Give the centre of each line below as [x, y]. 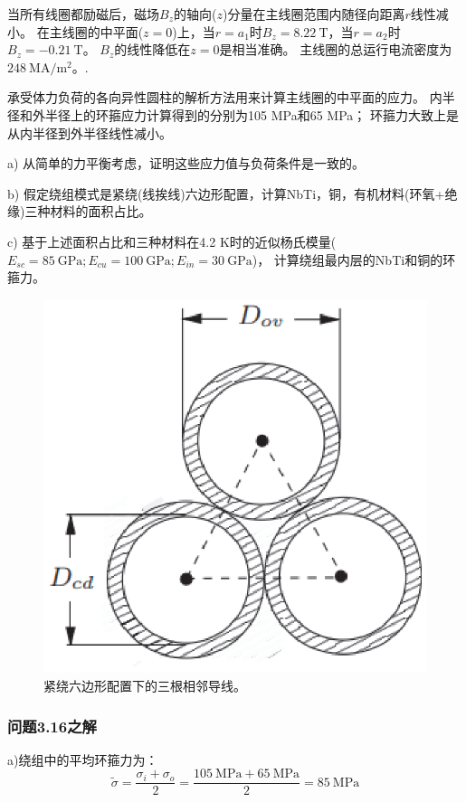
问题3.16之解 [52, 726]
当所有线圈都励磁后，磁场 [83, 14]
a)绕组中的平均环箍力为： [83, 759]
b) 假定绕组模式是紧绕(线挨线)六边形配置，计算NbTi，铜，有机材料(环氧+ [226, 193]
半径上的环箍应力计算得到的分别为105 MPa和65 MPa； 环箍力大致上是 [252, 114]
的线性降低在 [152, 49]
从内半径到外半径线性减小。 [90, 132]
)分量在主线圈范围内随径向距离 [314, 14]
